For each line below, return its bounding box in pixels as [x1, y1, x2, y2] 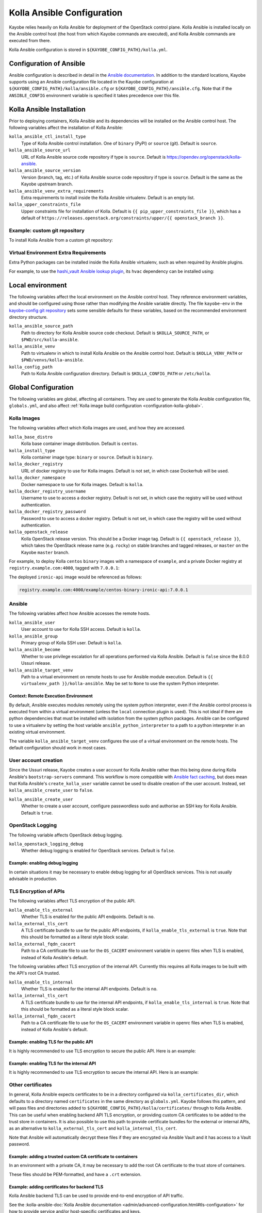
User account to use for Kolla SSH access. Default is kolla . [21, 626, 141, 632]
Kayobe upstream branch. [21, 181, 73, 187]
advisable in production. [9, 876, 58, 882]
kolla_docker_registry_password [9, 509, 86, 514]
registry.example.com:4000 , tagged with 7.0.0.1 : [9, 565, 120, 571]
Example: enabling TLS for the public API [9, 1039, 93, 1045]
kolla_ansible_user [9, 620, 55, 625]
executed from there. [9, 38, 51, 44]
